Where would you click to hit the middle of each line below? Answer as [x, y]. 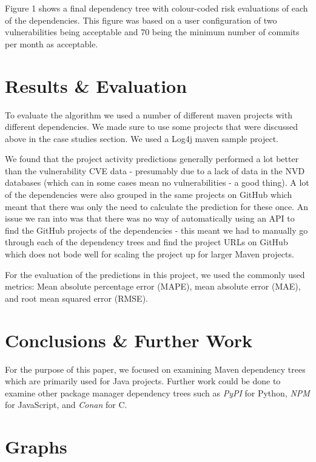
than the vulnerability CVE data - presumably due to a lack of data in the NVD [155, 170]
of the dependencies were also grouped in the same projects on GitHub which [149, 195]
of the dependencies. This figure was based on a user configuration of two [141, 20]
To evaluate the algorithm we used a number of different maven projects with [149, 114]
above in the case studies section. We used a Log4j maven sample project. [142, 138]
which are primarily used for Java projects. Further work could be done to [143, 381]
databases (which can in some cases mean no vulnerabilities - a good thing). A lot [157, 182]
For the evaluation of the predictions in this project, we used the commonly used [155, 274]
